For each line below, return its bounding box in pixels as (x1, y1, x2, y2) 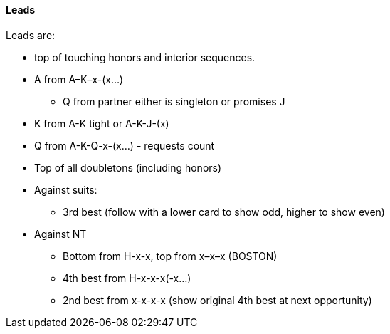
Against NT (34, 227, 87, 240)
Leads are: (6, 28, 56, 41)
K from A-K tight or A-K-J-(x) (34, 117, 169, 130)
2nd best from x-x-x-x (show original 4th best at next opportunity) (63, 293, 372, 306)
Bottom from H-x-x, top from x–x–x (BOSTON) (63, 249, 278, 262)
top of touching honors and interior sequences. (34, 51, 255, 63)
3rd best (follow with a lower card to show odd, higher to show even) (63, 205, 385, 218)
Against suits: (34, 183, 97, 196)
